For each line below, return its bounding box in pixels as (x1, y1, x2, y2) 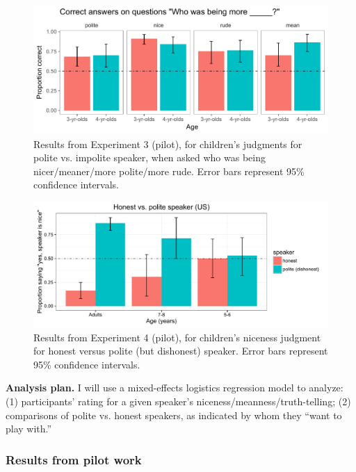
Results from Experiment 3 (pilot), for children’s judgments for (33, 136, 302, 151)
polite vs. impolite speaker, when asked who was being (33, 150, 266, 165)
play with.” (6, 421, 52, 436)
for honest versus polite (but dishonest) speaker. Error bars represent (33, 343, 328, 358)
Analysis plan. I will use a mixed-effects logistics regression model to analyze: (6, 380, 343, 395)
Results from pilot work (6, 450, 142, 468)
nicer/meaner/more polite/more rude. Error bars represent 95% (33, 163, 305, 178)
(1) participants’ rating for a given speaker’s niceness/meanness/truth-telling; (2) (6, 393, 351, 408)
